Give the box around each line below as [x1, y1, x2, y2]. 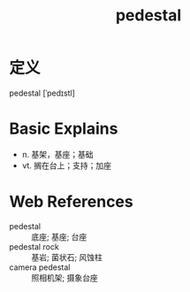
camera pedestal [9, 262, 71, 273]
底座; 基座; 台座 [31, 231, 87, 242]
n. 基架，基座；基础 [21, 149, 95, 159]
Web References [9, 192, 134, 212]
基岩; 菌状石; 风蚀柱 [31, 251, 103, 262]
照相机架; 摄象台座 [31, 272, 99, 283]
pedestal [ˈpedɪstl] [9, 88, 75, 98]
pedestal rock [9, 241, 59, 252]
